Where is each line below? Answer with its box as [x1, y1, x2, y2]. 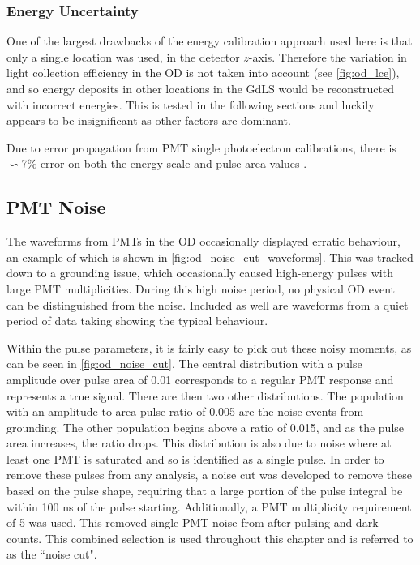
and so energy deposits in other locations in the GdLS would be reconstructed [6, 80, 395, 96]
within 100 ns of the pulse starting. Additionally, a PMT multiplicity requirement [6, 498, 412, 515]
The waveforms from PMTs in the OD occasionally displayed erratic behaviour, [6, 233, 401, 250]
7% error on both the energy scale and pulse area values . [21, 155, 307, 172]
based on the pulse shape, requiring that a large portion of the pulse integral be [6, 482, 403, 499]
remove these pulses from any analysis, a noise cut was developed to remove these [6, 466, 412, 483]
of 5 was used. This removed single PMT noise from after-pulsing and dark [6, 514, 379, 531]
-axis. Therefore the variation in [248, 48, 407, 65]
